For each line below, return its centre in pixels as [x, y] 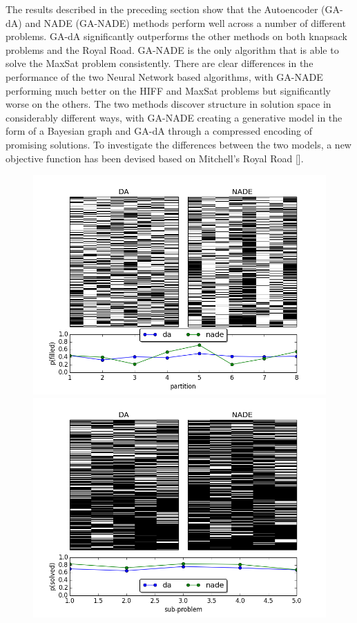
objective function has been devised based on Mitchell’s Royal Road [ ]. [155, 158]
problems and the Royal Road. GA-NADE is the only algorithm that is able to [172, 49]
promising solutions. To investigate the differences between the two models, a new [178, 144]
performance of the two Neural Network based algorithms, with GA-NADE [164, 76]
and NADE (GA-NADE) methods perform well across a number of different [185, 22]
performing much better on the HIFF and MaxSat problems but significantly [168, 90]
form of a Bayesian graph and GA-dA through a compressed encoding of [159, 131]
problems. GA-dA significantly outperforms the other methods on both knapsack [176, 36]
